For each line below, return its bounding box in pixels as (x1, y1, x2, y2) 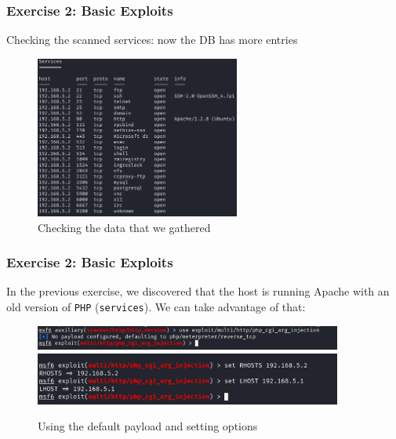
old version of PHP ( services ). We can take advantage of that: (6, 299, 306, 315)
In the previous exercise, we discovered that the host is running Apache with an (6, 283, 390, 299)
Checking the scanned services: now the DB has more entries (6, 31, 298, 48)
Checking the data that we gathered (38, 219, 211, 235)
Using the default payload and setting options (38, 418, 258, 434)
